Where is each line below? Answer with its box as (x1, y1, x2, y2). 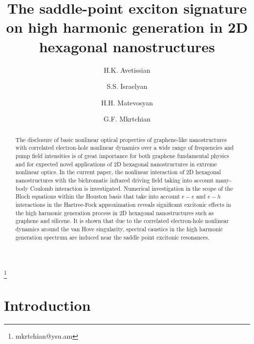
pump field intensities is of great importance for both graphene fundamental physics (15, 151, 229, 160)
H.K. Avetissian (104, 64, 150, 75)
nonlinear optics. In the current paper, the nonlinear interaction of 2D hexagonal (15, 168, 221, 176)
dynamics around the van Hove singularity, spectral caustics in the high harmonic (15, 224, 223, 233)
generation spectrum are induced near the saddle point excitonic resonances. (15, 233, 210, 241)
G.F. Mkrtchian (103, 114, 151, 124)
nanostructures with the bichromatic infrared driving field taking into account (15, 176, 214, 184)
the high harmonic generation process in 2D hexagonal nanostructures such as (15, 208, 214, 217)
